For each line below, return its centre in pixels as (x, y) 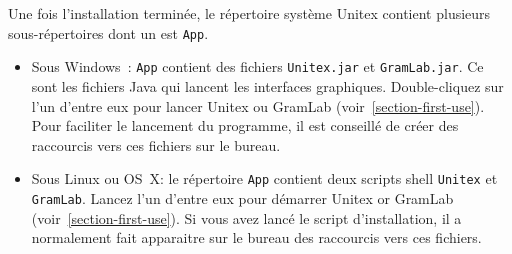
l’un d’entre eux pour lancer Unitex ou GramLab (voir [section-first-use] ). (258, 105)
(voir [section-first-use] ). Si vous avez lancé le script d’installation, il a (246, 217)
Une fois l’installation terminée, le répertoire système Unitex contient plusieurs (249, 13)
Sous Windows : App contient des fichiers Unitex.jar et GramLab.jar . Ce (257, 66)
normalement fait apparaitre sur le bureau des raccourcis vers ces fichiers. (256, 237)
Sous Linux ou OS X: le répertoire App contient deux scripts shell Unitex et (264, 178)
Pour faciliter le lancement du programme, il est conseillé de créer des (245, 125)
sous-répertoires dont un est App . (108, 32)
